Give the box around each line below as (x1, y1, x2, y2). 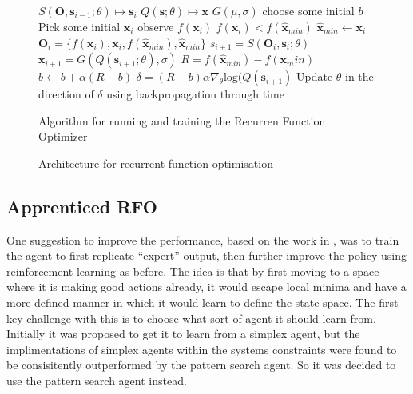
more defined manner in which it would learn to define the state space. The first (6, 294, 399, 310)
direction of (38, 86, 94, 102)
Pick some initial (38, 18, 121, 34)
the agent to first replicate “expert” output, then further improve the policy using (6, 247, 407, 264)
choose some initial (262, 2, 355, 18)
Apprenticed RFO (6, 193, 157, 218)
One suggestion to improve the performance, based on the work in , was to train (6, 231, 399, 248)
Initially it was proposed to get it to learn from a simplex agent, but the (6, 325, 360, 342)
